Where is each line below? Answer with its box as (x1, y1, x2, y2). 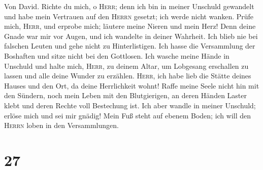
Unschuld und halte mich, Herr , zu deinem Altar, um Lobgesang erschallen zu (4, 60, 249, 71)
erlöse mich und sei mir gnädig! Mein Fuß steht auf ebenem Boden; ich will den (4, 110, 251, 120)
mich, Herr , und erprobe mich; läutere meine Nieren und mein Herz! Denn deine (4, 21, 256, 31)
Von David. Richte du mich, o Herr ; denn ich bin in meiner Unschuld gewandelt (4, 1, 254, 11)
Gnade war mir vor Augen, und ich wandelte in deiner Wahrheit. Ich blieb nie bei (4, 30, 258, 41)
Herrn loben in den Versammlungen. (4, 120, 119, 131)
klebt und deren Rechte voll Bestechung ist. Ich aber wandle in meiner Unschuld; (4, 100, 256, 110)
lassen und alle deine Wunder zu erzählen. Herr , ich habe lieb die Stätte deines (4, 70, 251, 81)
